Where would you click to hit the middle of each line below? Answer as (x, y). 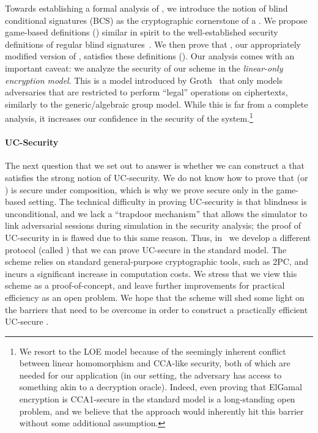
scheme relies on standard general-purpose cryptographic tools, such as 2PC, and (157, 261)
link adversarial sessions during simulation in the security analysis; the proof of (153, 225)
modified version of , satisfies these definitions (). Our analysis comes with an (150, 56)
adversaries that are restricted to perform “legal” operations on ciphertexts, (146, 92)
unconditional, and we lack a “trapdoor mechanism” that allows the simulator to (156, 213)
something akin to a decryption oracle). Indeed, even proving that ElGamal (161, 387)
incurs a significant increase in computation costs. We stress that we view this (151, 273)
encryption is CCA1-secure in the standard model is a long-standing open (157, 399)
